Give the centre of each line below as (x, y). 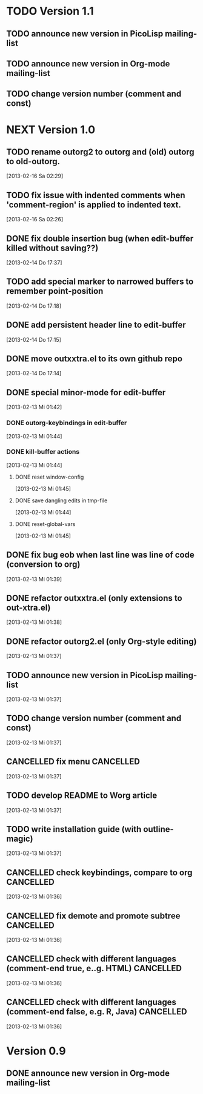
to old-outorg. (33, 161)
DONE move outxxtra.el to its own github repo (95, 359)
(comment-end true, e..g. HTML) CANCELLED (94, 968)
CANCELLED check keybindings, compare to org (99, 872)
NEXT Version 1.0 (51, 130)
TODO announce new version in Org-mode (88, 64)
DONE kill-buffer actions (43, 452)
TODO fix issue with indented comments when (96, 195)
